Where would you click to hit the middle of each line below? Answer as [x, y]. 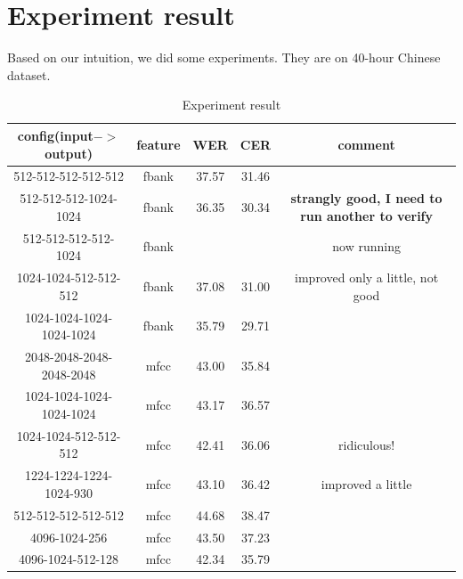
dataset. [29, 74]
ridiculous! [367, 444]
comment [366, 144]
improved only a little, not [367, 277]
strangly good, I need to [366, 198]
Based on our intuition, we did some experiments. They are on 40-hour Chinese [224, 57]
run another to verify [367, 215]
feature [158, 144]
